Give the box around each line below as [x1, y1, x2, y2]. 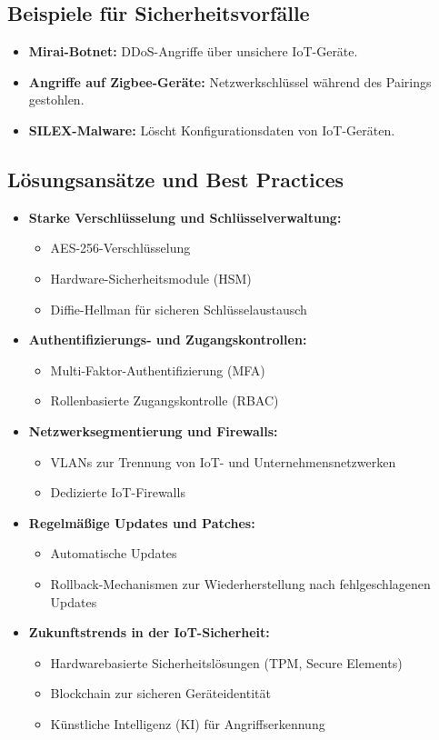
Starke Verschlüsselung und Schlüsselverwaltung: [28, 207, 342, 226]
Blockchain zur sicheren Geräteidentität [50, 684, 271, 703]
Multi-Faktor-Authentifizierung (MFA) [50, 360, 265, 379]
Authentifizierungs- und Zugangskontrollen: [28, 330, 307, 349]
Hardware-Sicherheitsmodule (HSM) [50, 268, 252, 287]
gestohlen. [28, 90, 85, 109]
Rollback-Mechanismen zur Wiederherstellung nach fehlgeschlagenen [50, 574, 431, 593]
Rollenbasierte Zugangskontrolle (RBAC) [50, 391, 279, 410]
